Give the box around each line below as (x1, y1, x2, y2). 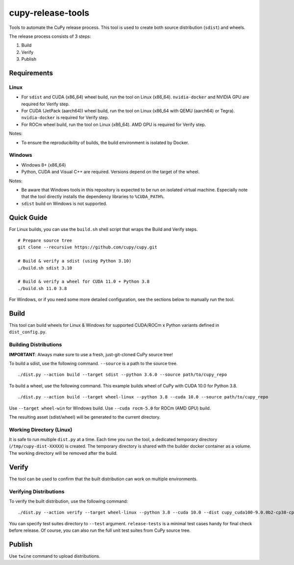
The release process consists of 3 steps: (9, 33, 92, 39)
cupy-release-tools (9, 7, 90, 18)
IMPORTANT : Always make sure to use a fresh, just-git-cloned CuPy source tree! (9, 351, 173, 357)
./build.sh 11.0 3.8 (18, 286, 67, 291)
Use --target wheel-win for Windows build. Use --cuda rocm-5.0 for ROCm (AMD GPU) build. (9, 405, 211, 411)
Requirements (9, 69, 53, 77)
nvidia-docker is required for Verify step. (21, 115, 109, 121)
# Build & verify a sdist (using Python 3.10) (18, 258, 132, 264)
